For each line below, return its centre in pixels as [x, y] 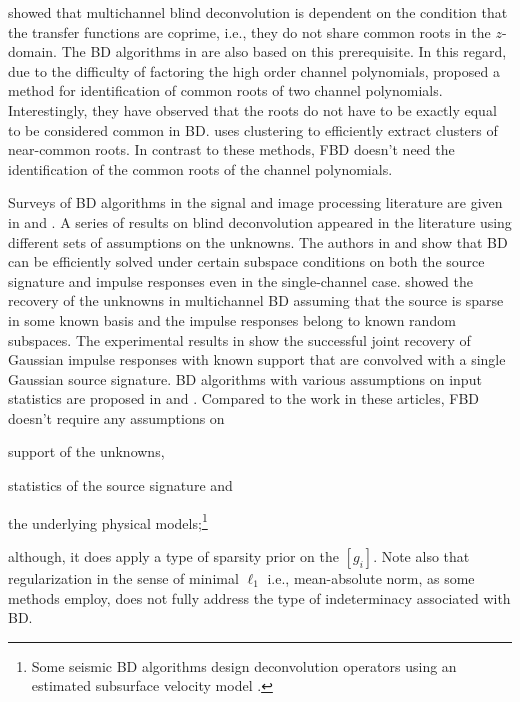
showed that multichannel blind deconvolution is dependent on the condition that [258, 12]
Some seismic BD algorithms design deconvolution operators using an [244, 665]
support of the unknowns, [86, 451]
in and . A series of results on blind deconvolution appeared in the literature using [260, 221]
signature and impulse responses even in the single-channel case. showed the [240, 280]
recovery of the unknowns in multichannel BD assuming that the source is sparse [256, 300]
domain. [33, 51]
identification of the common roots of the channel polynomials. [200, 168]
